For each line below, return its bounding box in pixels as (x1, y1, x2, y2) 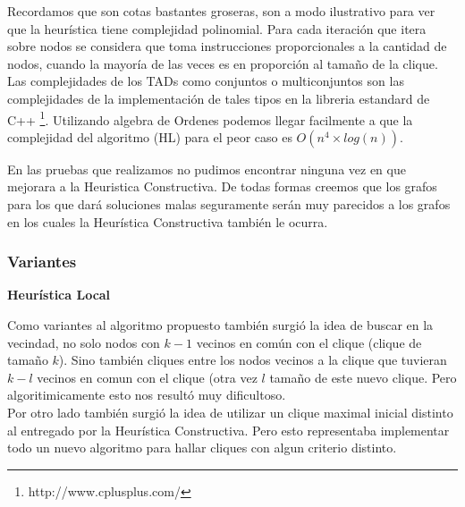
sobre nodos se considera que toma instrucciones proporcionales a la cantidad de (7, 37, 447, 55)
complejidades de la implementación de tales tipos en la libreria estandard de (7, 89, 430, 107)
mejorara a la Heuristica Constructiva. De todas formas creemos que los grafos (7, 177, 437, 196)
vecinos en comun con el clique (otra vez (37, 368, 258, 386)
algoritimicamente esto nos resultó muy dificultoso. (7, 385, 286, 404)
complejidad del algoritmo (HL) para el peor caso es (7, 127, 292, 146)
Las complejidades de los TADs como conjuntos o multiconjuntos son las (7, 72, 404, 90)
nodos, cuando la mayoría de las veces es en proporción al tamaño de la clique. (7, 54, 438, 72)
